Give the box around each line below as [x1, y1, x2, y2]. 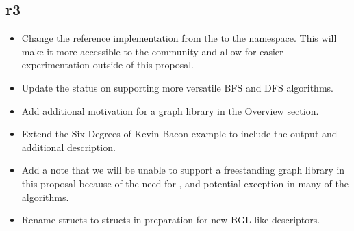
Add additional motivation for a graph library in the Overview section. [21, 103, 319, 118]
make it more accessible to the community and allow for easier [21, 44, 283, 58]
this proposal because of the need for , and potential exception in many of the [21, 176, 349, 190]
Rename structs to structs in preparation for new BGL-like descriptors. [21, 213, 320, 227]
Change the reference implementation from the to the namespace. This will [21, 31, 337, 45]
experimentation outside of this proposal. [21, 57, 194, 72]
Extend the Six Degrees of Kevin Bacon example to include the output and [21, 126, 338, 141]
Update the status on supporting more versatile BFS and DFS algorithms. [21, 80, 333, 94]
